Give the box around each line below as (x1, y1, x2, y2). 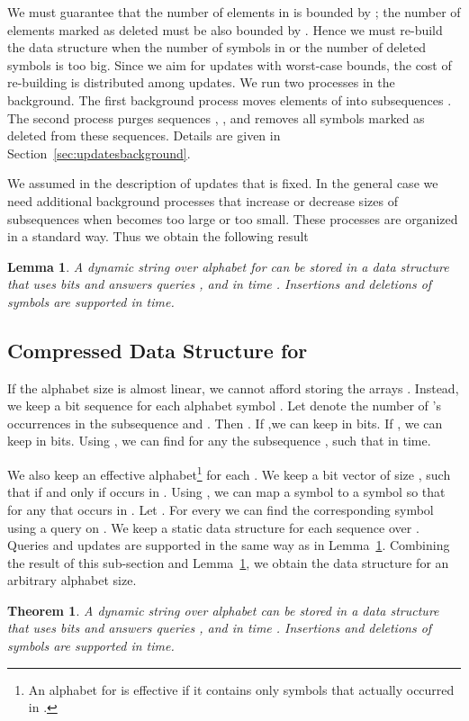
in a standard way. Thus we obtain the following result (7, 227, 309, 246)
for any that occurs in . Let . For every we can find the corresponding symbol (7, 500, 434, 518)
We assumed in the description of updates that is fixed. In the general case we (7, 174, 438, 193)
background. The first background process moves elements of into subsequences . (7, 90, 452, 109)
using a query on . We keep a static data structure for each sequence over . (7, 518, 419, 536)
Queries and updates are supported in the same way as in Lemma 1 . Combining (7, 536, 450, 554)
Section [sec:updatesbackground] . (7, 143, 191, 162)
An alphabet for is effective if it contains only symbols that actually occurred (28, 680, 455, 698)
